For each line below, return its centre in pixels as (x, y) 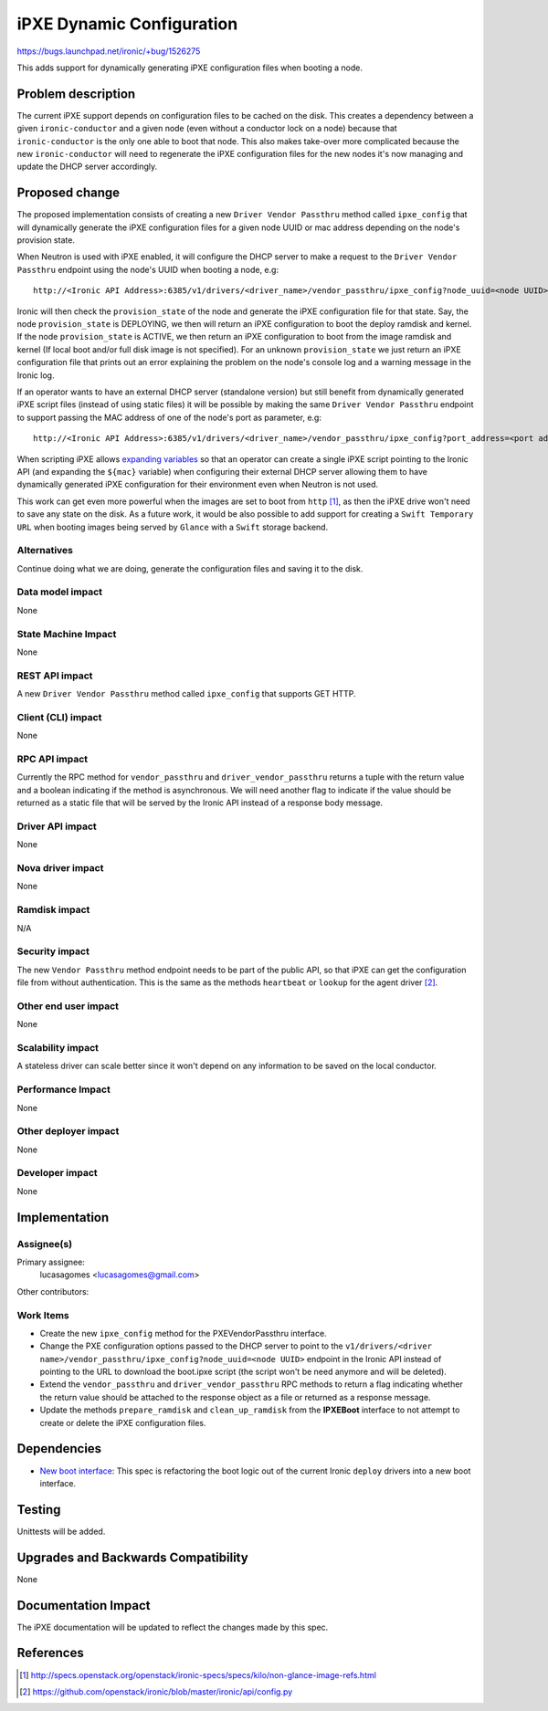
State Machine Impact (67, 634)
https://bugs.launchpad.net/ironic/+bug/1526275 (109, 51)
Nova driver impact (60, 868)
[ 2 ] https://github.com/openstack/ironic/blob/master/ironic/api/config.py (156, 1691)
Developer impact (57, 1173)
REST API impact (55, 676)
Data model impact (60, 592)
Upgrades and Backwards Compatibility (132, 1557)
